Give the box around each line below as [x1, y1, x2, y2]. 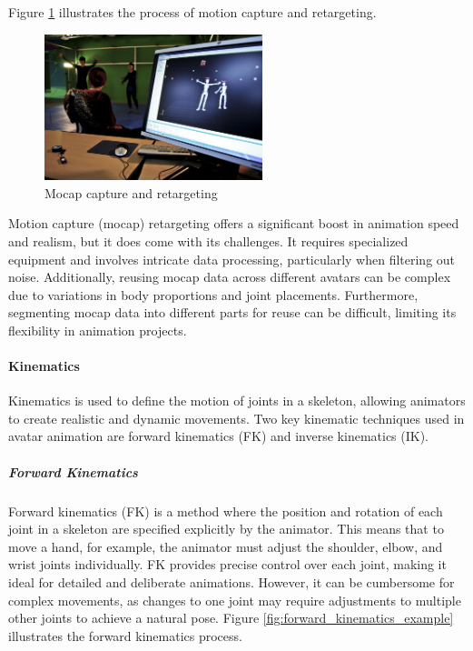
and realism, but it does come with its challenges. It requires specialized [8, 231, 409, 250]
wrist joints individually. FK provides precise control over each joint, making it [8, 555, 447, 574]
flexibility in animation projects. [8, 320, 187, 339]
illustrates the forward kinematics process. [8, 626, 242, 645]
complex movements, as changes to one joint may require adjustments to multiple [8, 590, 461, 609]
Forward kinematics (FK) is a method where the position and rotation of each [8, 501, 443, 520]
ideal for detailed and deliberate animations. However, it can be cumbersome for [8, 573, 455, 591]
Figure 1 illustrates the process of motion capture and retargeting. [8, 3, 377, 21]
